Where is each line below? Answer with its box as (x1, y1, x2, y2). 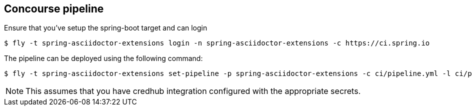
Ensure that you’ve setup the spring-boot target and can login (4, 23, 207, 32)
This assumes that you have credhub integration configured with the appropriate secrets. (25, 86, 361, 96)
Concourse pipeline (4, 2, 104, 15)
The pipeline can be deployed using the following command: (4, 54, 203, 63)
